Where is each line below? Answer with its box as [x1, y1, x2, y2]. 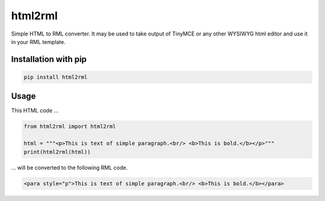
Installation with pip [11, 54, 87, 64]
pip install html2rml [23, 73, 88, 81]
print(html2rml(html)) [23, 148, 91, 155]
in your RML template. [11, 38, 66, 45]
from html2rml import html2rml [23, 123, 117, 130]
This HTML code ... [11, 107, 59, 114]
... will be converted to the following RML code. [11, 164, 128, 171]
